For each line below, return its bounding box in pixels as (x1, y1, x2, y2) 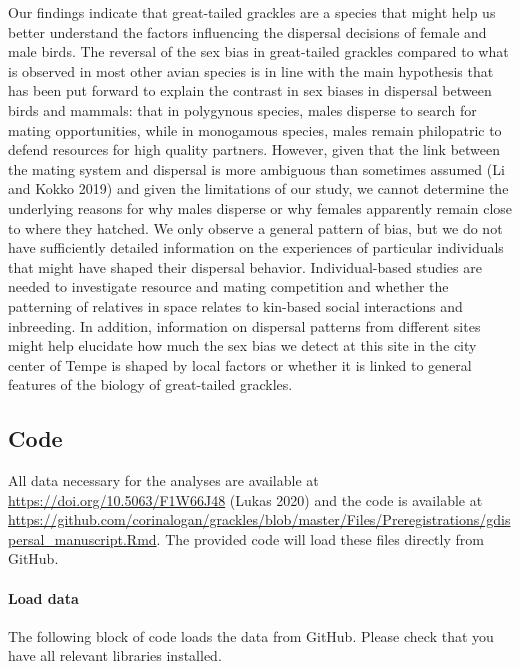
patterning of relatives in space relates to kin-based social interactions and (8, 295, 463, 316)
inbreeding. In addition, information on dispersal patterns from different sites (8, 315, 481, 336)
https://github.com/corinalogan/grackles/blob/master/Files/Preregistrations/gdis (8, 509, 511, 530)
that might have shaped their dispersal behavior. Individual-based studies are (8, 256, 482, 277)
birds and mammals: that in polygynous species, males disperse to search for (8, 99, 477, 120)
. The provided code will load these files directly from (156, 528, 484, 549)
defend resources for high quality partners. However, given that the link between (8, 139, 501, 160)
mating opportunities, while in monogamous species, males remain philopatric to (8, 119, 502, 140)
